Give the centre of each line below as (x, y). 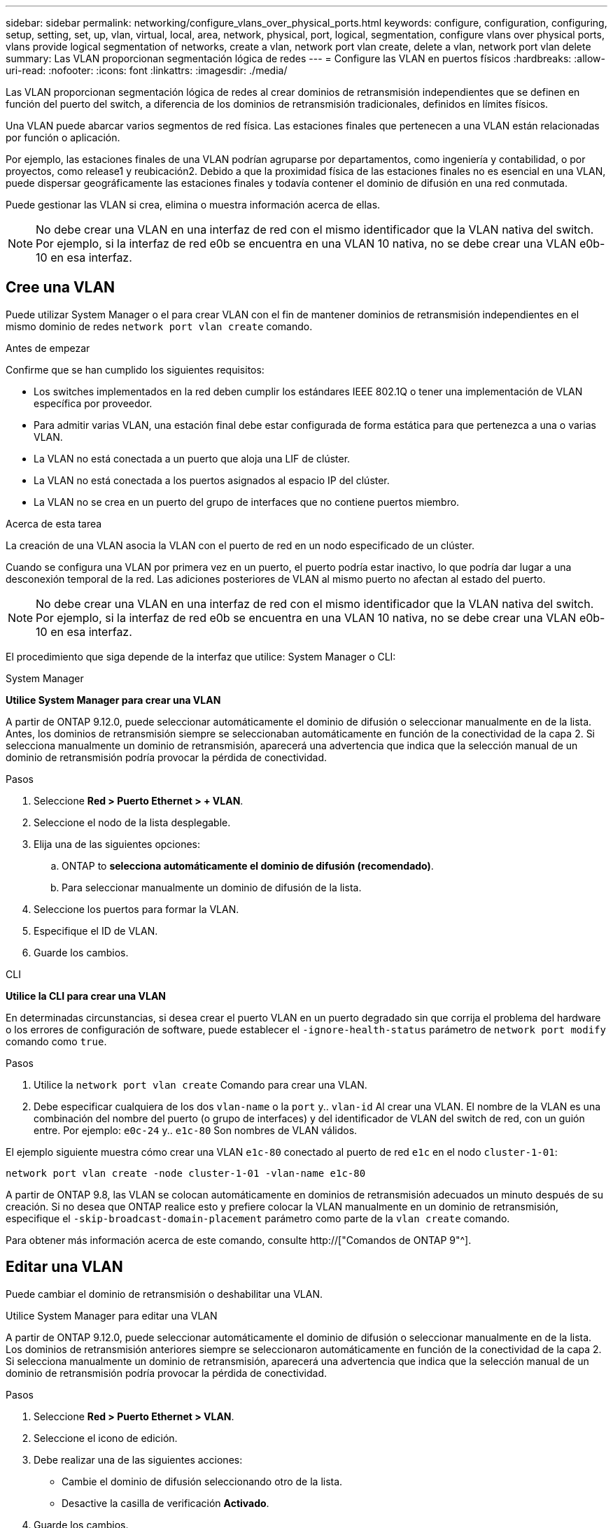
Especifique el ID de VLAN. (96, 931)
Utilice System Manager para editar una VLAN (112, 1315)
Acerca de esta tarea (54, 523)
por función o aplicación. (63, 137)
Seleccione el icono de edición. (106, 1438)
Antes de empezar (48, 348)
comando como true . (56, 1041)
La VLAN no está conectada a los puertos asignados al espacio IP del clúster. (212, 480)
